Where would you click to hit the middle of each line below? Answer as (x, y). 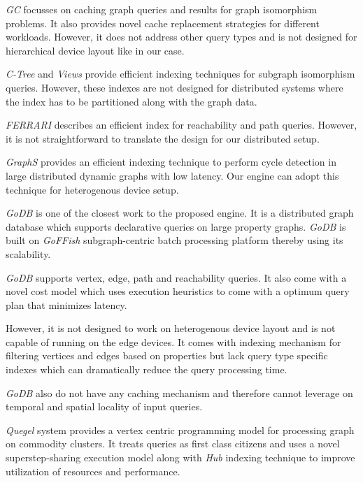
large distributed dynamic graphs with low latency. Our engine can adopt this (172, 175)
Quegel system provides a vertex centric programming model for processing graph (180, 430)
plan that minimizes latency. (66, 304)
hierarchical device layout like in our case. (95, 50)
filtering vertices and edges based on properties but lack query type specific (167, 355)
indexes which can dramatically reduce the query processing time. (147, 369)
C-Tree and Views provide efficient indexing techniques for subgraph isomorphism (180, 74)
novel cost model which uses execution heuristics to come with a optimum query (178, 291)
